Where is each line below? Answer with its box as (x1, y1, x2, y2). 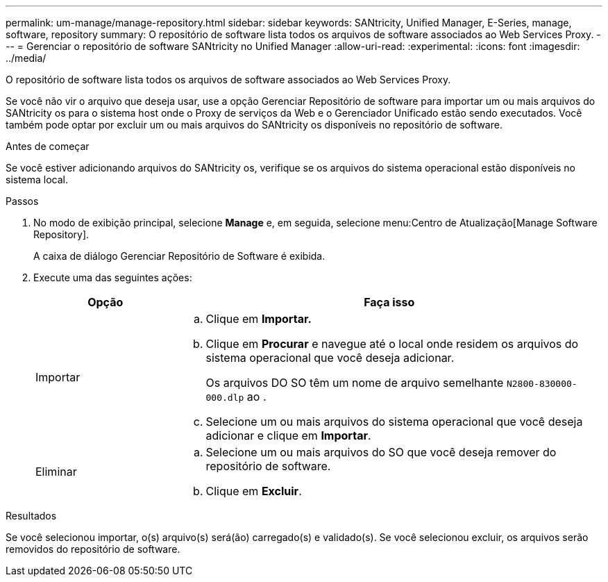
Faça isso (364, 295, 415, 309)
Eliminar (35, 465, 77, 479)
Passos (6, 195, 39, 207)
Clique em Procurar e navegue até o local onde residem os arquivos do (205, 337, 579, 351)
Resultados (6, 510, 57, 522)
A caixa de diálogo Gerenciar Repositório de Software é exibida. (33, 250, 326, 262)
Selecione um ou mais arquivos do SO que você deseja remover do (205, 445, 557, 459)
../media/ (6, 52, 47, 64)
